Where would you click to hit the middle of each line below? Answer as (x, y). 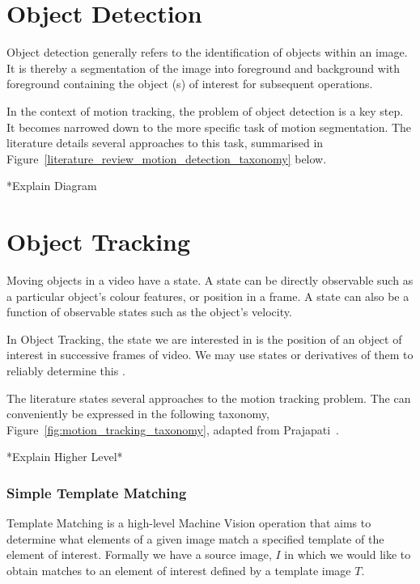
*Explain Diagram (52, 186)
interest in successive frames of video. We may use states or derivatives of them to (210, 355)
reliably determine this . (66, 370)
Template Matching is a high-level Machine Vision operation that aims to (189, 523)
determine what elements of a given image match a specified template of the (195, 538)
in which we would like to (348, 554)
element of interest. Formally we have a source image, (139, 554)
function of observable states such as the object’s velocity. (149, 312)
